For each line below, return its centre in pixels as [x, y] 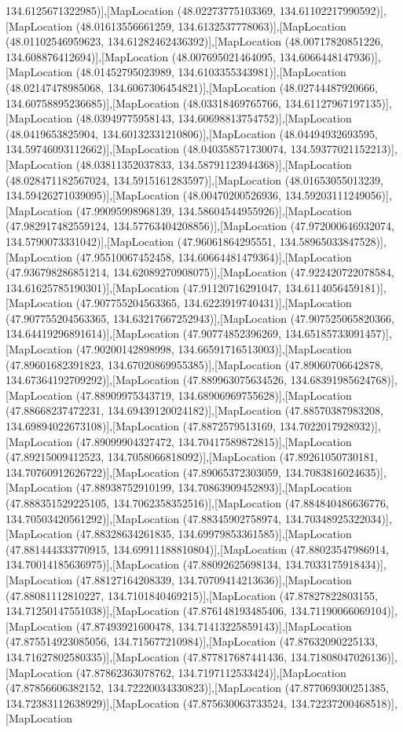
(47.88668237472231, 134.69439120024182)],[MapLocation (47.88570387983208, [194, 410]
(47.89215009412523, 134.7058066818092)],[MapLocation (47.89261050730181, [192, 457]
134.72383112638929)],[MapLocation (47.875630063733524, [147, 703]
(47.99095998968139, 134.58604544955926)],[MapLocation [214, 210]
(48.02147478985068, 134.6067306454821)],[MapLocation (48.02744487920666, [192, 87]
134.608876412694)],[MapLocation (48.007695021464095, [141, 56]
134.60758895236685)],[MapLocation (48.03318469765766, [144, 102]
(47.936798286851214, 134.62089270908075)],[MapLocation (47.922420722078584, [200, 272]
